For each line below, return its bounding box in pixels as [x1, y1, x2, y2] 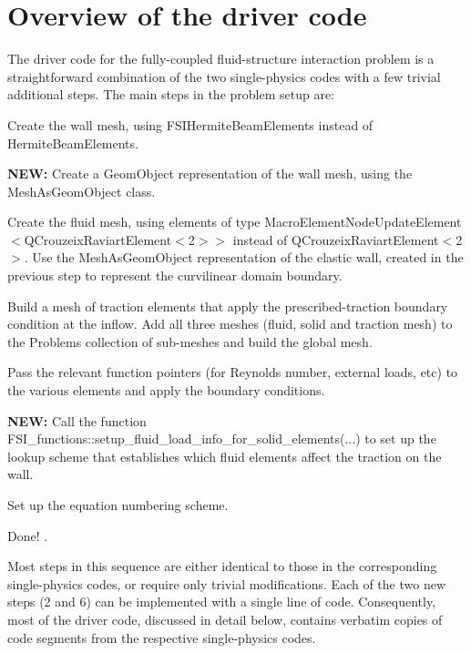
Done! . [7, 525, 48, 545]
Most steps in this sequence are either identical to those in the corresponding [7, 556, 437, 576]
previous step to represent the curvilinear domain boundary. [7, 266, 343, 285]
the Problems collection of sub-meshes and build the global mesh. [7, 332, 373, 351]
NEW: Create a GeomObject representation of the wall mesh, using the [7, 164, 413, 183]
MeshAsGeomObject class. [7, 181, 156, 200]
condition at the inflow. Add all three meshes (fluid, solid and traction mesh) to [7, 314, 453, 333]
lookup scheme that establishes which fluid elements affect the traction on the [7, 446, 442, 465]
